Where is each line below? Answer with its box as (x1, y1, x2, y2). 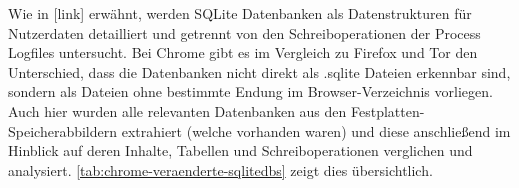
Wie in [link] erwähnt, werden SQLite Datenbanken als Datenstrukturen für (8, 3, 472, 23)
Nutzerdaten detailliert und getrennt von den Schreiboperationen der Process (8, 22, 481, 43)
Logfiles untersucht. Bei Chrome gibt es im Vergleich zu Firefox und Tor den (8, 42, 478, 63)
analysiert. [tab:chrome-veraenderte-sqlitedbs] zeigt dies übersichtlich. (8, 159, 433, 180)
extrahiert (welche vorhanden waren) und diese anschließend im (121, 120, 511, 141)
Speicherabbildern (8, 120, 118, 141)
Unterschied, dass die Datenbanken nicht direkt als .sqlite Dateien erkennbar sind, (8, 61, 511, 82)
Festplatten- (350, 100, 425, 121)
